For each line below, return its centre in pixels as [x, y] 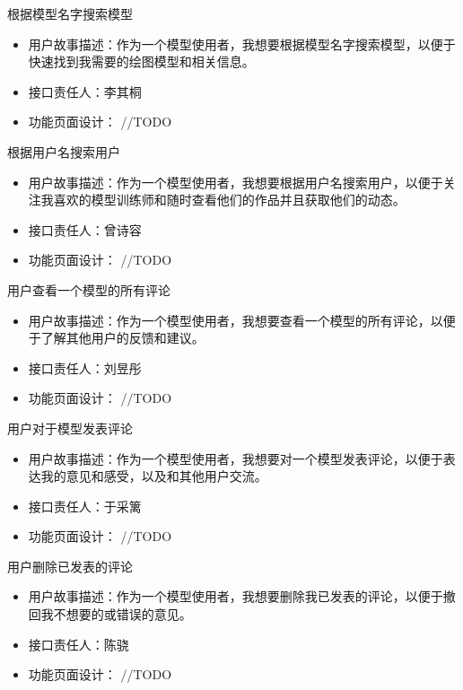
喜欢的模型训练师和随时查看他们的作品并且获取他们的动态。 [229, 200]
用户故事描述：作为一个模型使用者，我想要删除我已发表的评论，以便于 [236, 596]
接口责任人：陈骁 [79, 644]
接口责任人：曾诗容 [85, 229]
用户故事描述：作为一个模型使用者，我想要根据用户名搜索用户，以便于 [236, 182]
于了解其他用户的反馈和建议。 [116, 338]
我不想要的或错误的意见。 [116, 614]
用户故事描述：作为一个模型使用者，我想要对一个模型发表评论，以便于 [236, 458]
